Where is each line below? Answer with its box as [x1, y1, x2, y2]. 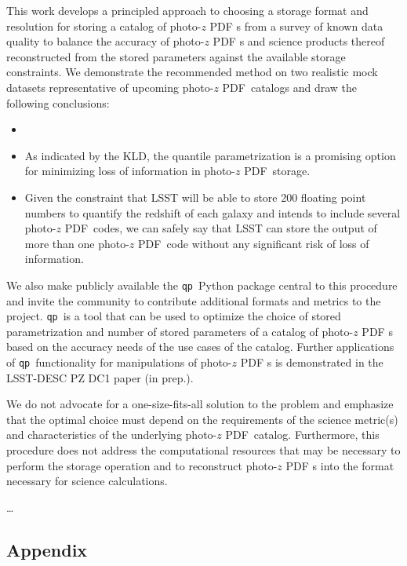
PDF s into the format [285, 457, 394, 473]
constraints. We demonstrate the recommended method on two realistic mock [6, 64, 378, 80]
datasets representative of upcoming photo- [6, 79, 214, 95]
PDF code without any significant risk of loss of [138, 235, 369, 251]
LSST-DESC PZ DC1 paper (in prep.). [6, 369, 194, 385]
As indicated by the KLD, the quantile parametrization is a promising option [24, 147, 396, 163]
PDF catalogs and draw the [222, 79, 357, 95]
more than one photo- [24, 235, 129, 251]
